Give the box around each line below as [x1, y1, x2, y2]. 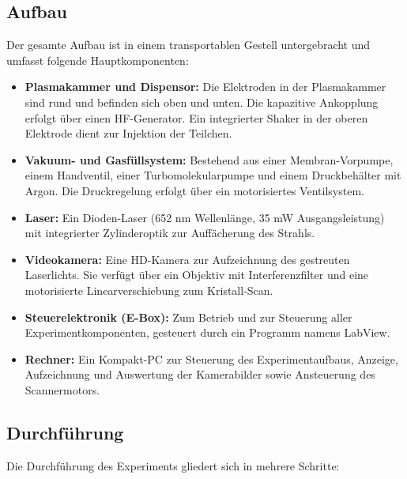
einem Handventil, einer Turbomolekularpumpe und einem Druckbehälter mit [24, 167, 401, 183]
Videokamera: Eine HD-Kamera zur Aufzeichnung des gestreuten [24, 251, 350, 267]
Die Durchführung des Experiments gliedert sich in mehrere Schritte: [6, 457, 340, 473]
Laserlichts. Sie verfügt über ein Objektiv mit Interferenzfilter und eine [24, 266, 369, 283]
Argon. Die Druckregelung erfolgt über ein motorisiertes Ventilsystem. [24, 182, 364, 198]
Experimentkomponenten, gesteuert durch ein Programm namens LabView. [24, 324, 390, 341]
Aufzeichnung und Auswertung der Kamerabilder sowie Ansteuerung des [24, 366, 375, 383]
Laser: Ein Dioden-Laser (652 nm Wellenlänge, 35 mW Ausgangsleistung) [24, 209, 385, 225]
